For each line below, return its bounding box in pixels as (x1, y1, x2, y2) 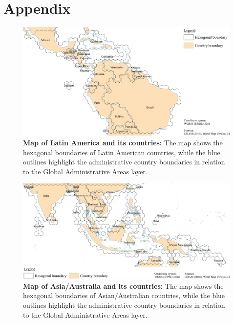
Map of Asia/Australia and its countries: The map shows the (23, 280, 224, 291)
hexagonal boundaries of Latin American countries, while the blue (23, 147, 220, 157)
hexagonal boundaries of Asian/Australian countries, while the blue (23, 290, 225, 300)
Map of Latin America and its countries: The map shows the (23, 138, 223, 148)
